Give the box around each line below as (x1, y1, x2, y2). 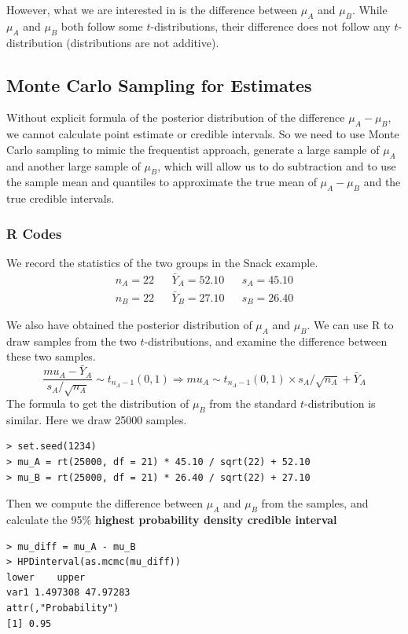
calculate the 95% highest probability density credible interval (6, 511, 337, 527)
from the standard (209, 395, 297, 412)
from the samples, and (261, 495, 369, 511)
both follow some (61, 17, 143, 34)
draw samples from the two (6, 332, 137, 349)
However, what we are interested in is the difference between (6, 2, 298, 17)
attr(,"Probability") (6, 602, 119, 614)
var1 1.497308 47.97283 (6, 587, 130, 599)
